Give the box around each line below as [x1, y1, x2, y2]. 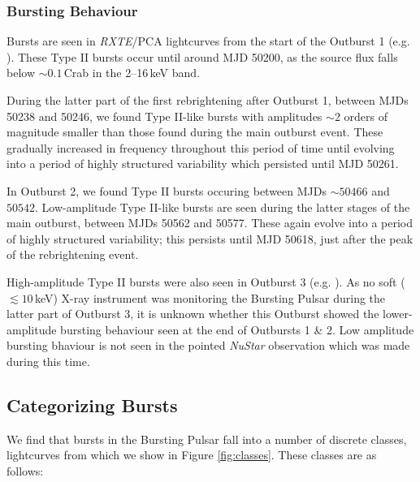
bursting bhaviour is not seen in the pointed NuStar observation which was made [6, 337, 410, 354]
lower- [383, 305, 413, 322]
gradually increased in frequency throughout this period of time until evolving [6, 139, 395, 156]
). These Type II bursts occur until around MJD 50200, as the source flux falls [6, 48, 398, 65]
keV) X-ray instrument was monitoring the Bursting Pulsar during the [34, 289, 386, 306]
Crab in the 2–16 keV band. [63, 64, 201, 81]
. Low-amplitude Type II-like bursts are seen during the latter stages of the [35, 198, 410, 215]
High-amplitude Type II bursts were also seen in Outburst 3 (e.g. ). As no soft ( [6, 273, 405, 290]
